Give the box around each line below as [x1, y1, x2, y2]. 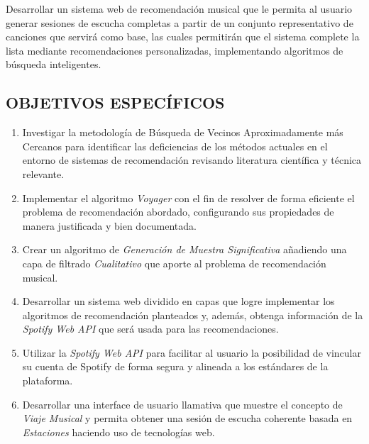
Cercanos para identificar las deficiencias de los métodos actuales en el [22, 138, 328, 153]
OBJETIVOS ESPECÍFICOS [6, 91, 225, 113]
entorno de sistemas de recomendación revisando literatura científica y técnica [22, 152, 362, 167]
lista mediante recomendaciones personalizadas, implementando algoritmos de [6, 43, 343, 57]
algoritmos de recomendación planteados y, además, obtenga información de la [22, 307, 363, 322]
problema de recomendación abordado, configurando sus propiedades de [22, 204, 334, 219]
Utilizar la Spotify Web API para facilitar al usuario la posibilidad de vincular [22, 345, 361, 360]
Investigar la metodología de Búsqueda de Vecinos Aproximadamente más [22, 125, 343, 140]
